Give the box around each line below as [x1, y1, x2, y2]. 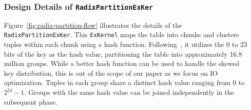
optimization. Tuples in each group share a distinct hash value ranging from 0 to [4, 77, 245, 88]
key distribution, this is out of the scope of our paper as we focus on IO [4, 67, 218, 78]
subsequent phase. [4, 96, 58, 107]
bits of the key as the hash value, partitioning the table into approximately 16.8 [4, 48, 242, 59]
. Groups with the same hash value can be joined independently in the [24, 87, 234, 97]
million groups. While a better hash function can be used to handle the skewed [4, 58, 240, 68]
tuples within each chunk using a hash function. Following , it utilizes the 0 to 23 [4, 39, 248, 49]
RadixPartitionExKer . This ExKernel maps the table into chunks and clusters [4, 29, 239, 40]
